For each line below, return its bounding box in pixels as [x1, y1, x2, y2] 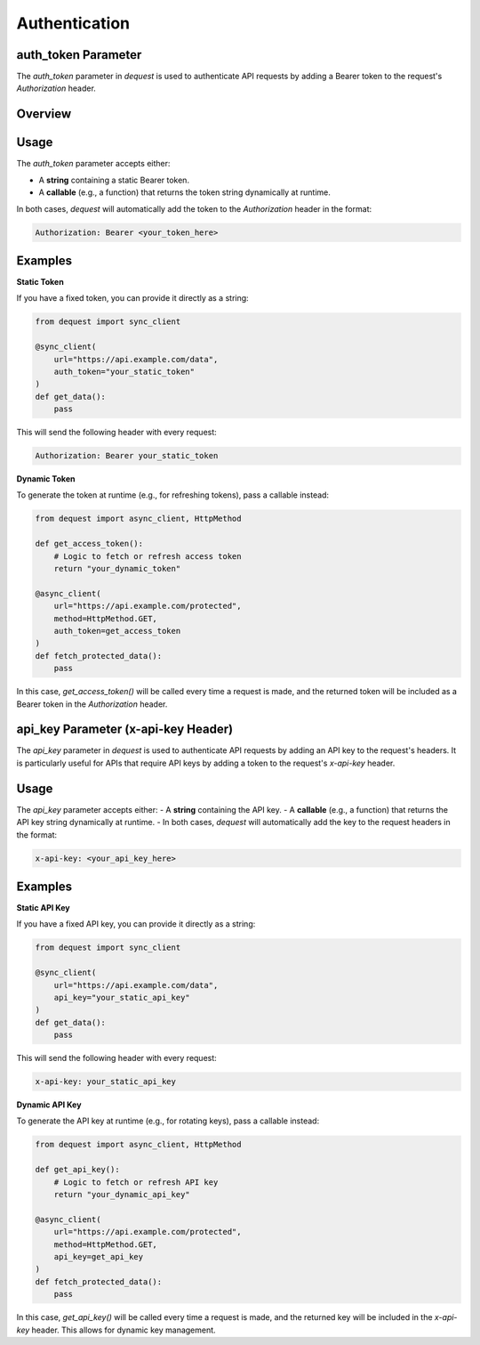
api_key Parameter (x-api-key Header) [16, 722, 234, 737]
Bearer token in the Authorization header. [16, 699, 168, 709]
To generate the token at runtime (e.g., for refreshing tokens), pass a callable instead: [16, 490, 329, 500]
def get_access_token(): [35, 539, 144, 549]
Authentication [16, 13, 131, 33]
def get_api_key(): [35, 1164, 120, 1175]
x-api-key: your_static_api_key [35, 1077, 177, 1087]
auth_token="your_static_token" [53, 366, 196, 377]
